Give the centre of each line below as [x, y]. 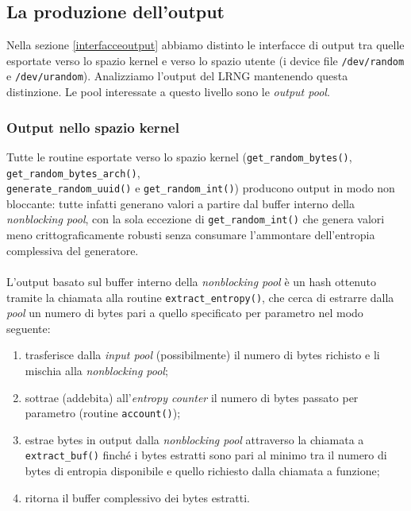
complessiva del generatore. [73, 250]
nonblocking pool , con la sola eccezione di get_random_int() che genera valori [196, 219]
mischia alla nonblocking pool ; [96, 370]
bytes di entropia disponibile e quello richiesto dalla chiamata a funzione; [202, 471]
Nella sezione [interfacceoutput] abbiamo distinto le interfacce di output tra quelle [205, 45]
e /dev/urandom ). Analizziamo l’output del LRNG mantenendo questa [177, 76]
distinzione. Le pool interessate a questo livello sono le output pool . [168, 92]
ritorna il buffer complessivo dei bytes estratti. [137, 497]
